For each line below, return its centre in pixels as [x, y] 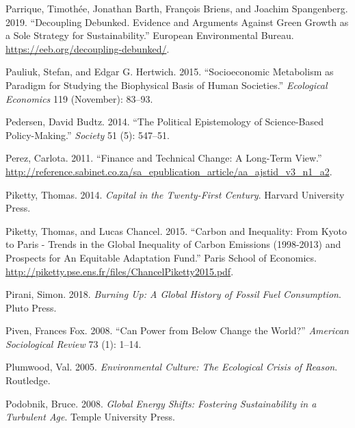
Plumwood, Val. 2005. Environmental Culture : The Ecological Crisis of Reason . [172, 367]
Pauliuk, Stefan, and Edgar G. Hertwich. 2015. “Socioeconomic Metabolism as [170, 72]
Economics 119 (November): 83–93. [79, 98]
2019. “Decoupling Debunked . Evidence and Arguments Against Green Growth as [177, 22]
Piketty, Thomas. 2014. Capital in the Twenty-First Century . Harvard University [175, 194]
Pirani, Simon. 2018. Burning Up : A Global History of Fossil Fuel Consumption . [173, 294]
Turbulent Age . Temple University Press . [90, 417]
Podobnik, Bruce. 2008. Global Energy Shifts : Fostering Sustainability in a [161, 403]
